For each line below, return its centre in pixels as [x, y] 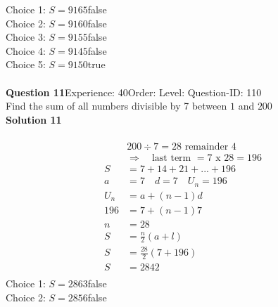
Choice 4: [26, 50]
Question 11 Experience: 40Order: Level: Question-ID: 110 [134, 92]
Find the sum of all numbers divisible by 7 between [116, 106]
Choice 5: [26, 64]
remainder [207, 146]
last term [171, 158]
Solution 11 [34, 119]
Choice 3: [26, 37]
